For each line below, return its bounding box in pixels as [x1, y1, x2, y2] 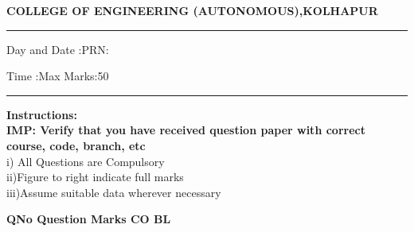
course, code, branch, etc [6, 137, 146, 153]
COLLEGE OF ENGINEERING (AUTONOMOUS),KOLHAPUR [6, 2, 378, 18]
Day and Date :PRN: [6, 41, 109, 57]
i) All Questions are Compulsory [6, 153, 165, 169]
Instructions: [6, 106, 77, 122]
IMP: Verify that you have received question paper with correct [6, 122, 365, 138]
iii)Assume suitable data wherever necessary [6, 184, 221, 200]
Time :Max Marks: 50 [6, 68, 109, 84]
